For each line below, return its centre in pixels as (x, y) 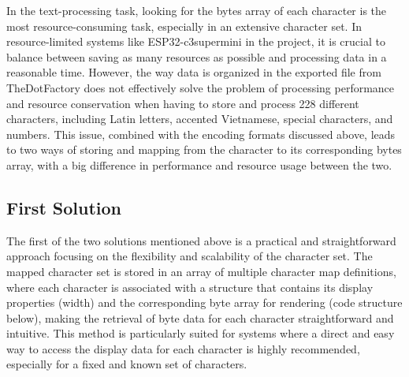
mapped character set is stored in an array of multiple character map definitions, (201, 271)
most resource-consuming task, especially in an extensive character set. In (184, 26)
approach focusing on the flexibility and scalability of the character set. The (190, 256)
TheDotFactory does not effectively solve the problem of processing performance (201, 87)
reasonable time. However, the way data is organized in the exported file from (194, 72)
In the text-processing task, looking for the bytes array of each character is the (197, 10)
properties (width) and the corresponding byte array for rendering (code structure (204, 302)
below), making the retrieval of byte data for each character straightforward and (200, 317)
